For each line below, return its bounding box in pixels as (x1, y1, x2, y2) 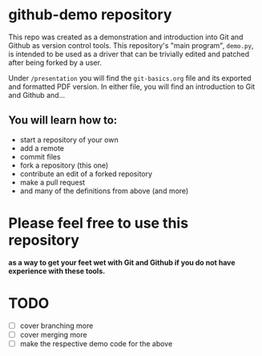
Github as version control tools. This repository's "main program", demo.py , (8, 40, 254, 50)
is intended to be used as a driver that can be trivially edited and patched (8, 49, 250, 59)
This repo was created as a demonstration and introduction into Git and (8, 32, 244, 42)
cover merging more (19, 330, 87, 339)
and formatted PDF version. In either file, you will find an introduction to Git (8, 82, 256, 91)
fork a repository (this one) (19, 160, 109, 170)
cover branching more (19, 321, 94, 330)
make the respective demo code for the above (19, 338, 173, 348)
